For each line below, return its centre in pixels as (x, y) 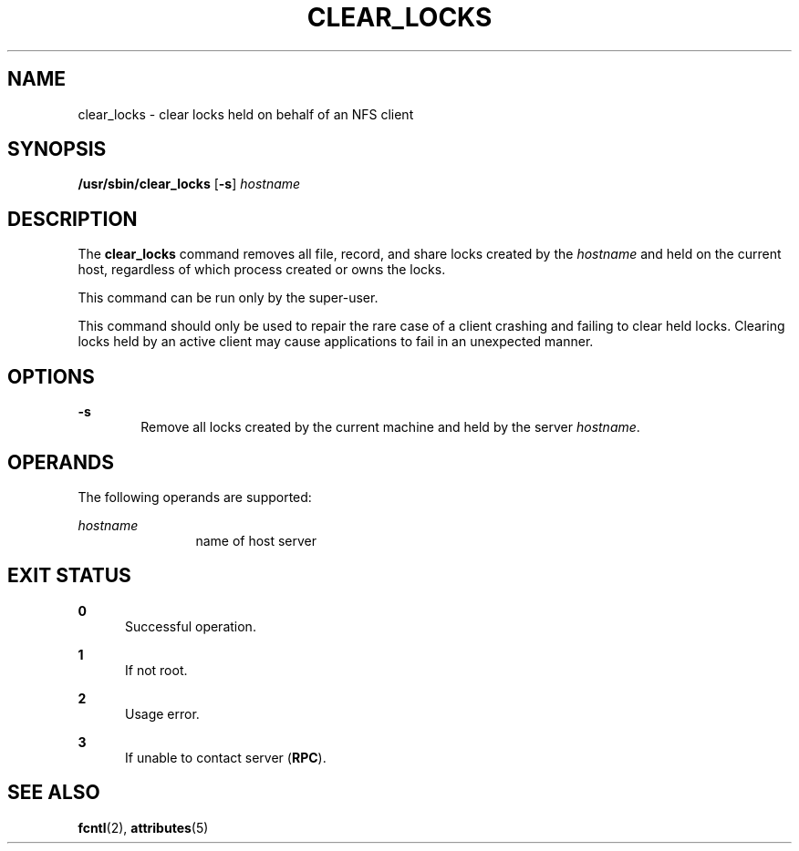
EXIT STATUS (69, 576)
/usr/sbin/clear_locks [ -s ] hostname (189, 184)
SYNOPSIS (57, 149)
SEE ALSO (54, 793)
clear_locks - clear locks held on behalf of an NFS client (246, 114)
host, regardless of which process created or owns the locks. (262, 270)
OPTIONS (51, 376)
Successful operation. (191, 626)
